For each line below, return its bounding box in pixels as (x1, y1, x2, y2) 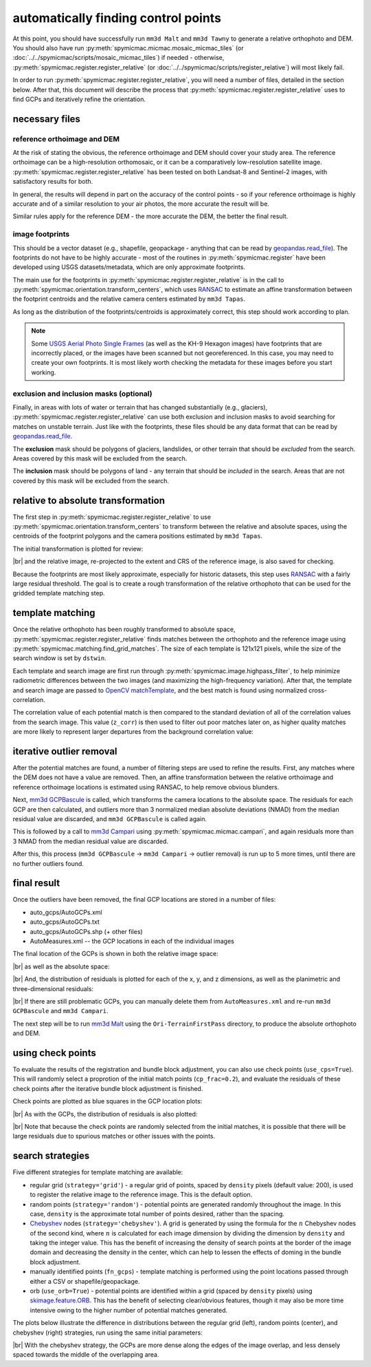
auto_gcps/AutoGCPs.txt (30, 918, 100, 926)
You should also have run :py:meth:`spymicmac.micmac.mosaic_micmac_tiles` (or (12, 43, 244, 52)
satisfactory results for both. (12, 178, 93, 186)
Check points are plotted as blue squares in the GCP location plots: (12, 1097, 203, 1105)
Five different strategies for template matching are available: (12, 1168, 183, 1176)
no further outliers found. (12, 859, 84, 867)
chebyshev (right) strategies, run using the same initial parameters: (12, 1328, 203, 1337)
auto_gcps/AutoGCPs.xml (30, 908, 102, 916)
